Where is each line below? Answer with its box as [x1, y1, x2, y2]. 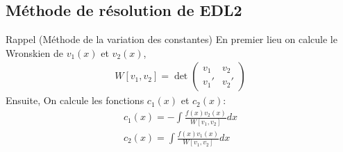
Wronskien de [6, 45, 63, 60]
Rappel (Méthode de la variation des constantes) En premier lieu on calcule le [6, 32, 337, 47]
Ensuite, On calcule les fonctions [6, 93, 144, 108]
